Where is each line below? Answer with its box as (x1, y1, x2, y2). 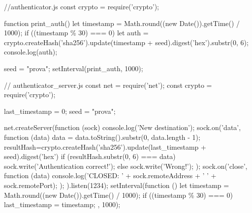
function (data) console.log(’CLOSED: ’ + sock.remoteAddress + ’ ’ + (4, 170, 217, 181)
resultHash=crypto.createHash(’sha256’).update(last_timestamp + (4, 141, 206, 152)
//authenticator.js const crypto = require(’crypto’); (4, 1, 159, 11)
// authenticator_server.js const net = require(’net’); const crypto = (4, 80, 212, 90)
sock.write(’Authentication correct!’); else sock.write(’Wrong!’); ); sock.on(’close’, (4, 160, 248, 171)
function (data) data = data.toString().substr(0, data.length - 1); (4, 132, 200, 142)
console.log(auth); (4, 47, 58, 57)
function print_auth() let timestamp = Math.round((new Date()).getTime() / (4, 18, 240, 28)
